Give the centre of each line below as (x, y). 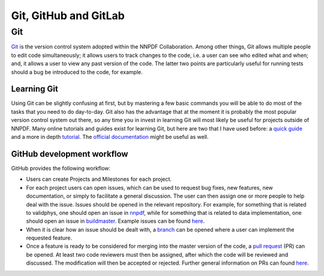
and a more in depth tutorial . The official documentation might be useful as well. (110, 137)
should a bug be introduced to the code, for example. (77, 72)
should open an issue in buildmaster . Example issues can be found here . (115, 221)
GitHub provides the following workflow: (61, 168)
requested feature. (49, 238)
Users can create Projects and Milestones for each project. (99, 179)
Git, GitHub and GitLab (68, 16)
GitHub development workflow (70, 154)
